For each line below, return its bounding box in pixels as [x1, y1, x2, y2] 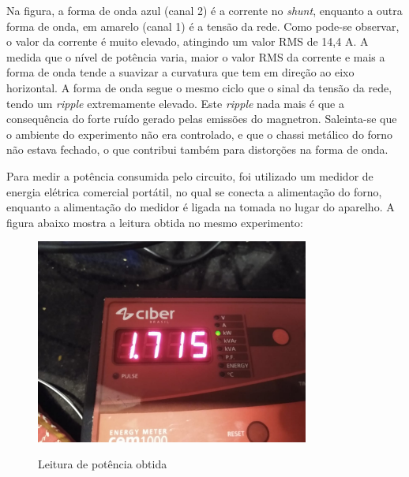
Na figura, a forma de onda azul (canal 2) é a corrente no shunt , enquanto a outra [6, 2, 403, 18]
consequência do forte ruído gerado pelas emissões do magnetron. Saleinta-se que [6, 110, 397, 127]
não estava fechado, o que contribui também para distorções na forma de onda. [6, 141, 388, 158]
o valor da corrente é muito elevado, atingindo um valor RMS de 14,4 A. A [6, 33, 369, 50]
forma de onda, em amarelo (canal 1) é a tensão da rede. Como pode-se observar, [6, 17, 400, 34]
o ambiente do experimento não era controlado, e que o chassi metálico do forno [6, 125, 393, 142]
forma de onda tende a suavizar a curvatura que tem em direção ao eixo [6, 64, 355, 80]
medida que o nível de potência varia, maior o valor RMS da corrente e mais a [6, 48, 385, 65]
